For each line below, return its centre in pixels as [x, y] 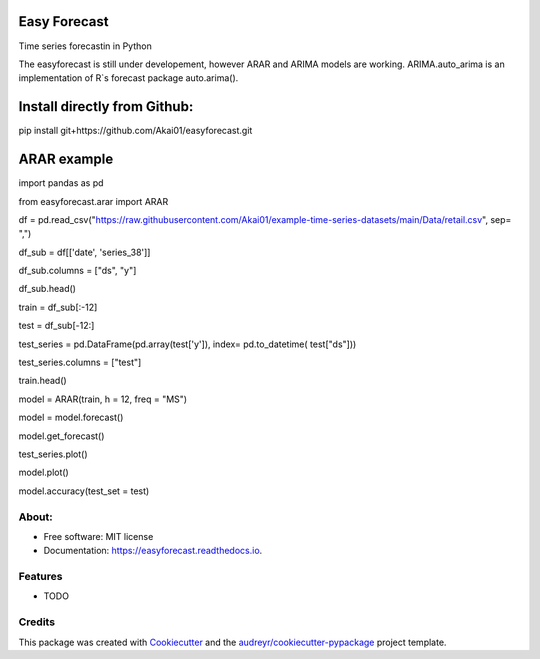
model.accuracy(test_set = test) [84, 491]
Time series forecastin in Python [85, 46]
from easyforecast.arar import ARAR [93, 201]
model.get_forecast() [61, 436]
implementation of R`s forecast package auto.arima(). [128, 78]
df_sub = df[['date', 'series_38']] [84, 252]
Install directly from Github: [106, 106]
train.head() [42, 381]
